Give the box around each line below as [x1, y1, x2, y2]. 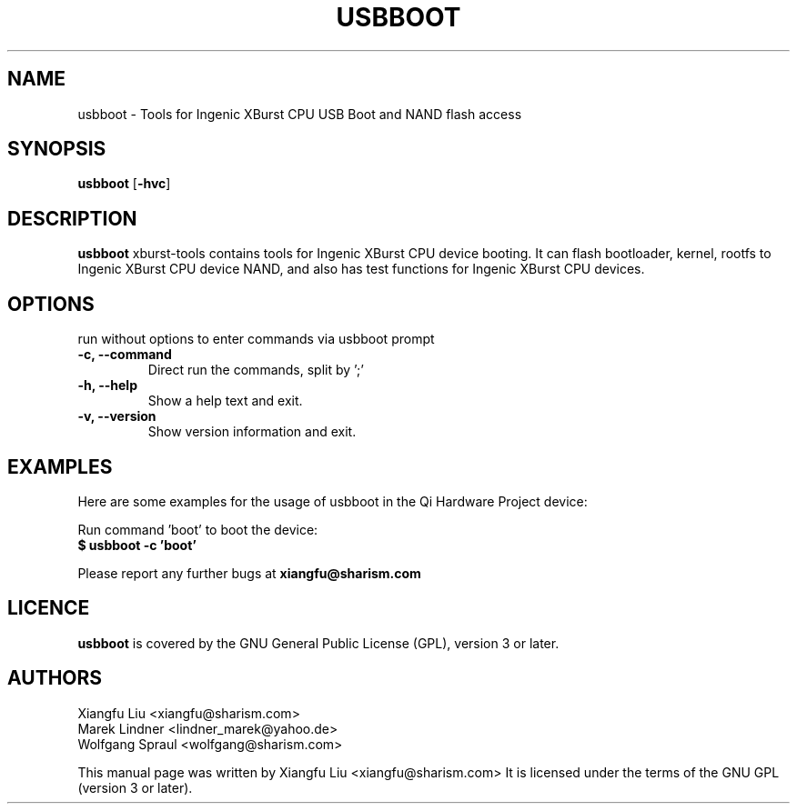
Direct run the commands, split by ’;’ [147, 362, 364, 378]
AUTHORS [7, 666, 103, 690]
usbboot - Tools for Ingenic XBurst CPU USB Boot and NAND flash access [77, 105, 522, 122]
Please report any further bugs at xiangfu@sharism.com [77, 565, 421, 581]
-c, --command [77, 346, 172, 363]
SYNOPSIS [7, 137, 106, 161]
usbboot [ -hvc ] [77, 175, 171, 192]
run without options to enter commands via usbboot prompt [77, 331, 435, 347]
